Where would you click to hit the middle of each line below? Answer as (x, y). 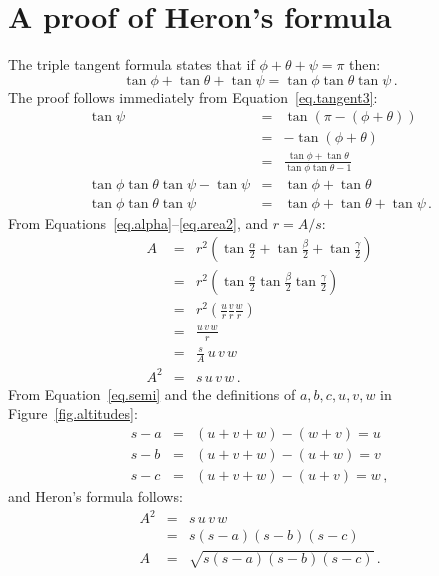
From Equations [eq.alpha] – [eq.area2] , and (138, 222)
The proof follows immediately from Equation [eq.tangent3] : (193, 96)
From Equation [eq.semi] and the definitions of (152, 393)
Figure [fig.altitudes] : (73, 413)
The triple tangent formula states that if (131, 64)
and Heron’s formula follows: (95, 495)
